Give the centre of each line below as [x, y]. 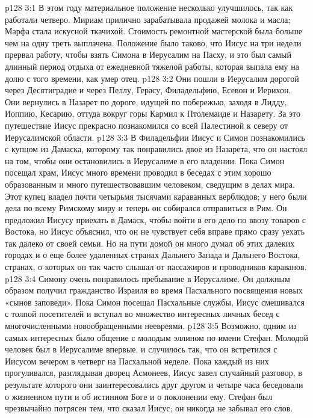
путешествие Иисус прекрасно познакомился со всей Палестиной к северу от [147, 125]
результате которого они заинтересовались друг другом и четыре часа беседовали [154, 384]
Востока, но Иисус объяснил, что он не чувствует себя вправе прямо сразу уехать [155, 231]
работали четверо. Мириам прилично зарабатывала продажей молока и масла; [148, 19]
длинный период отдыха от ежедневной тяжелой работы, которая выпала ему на [152, 66]
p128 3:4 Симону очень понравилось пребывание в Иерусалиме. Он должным [147, 278]
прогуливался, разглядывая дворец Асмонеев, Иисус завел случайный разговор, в [153, 373]
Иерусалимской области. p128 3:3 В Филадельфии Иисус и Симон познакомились [155, 137]
